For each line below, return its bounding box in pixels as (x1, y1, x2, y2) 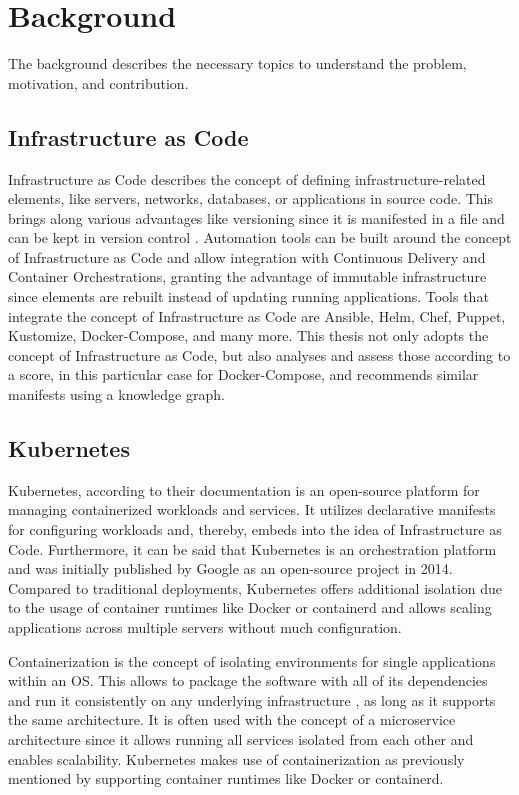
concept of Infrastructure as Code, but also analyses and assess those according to (8, 344, 511, 365)
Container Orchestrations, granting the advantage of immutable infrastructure (8, 266, 487, 287)
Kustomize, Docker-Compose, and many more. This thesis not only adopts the (8, 325, 489, 346)
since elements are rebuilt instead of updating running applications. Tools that (8, 286, 489, 307)
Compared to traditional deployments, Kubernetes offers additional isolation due (8, 577, 503, 598)
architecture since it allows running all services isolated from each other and (8, 728, 474, 749)
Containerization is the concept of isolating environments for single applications (8, 650, 496, 671)
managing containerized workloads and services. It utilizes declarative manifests (8, 499, 496, 520)
